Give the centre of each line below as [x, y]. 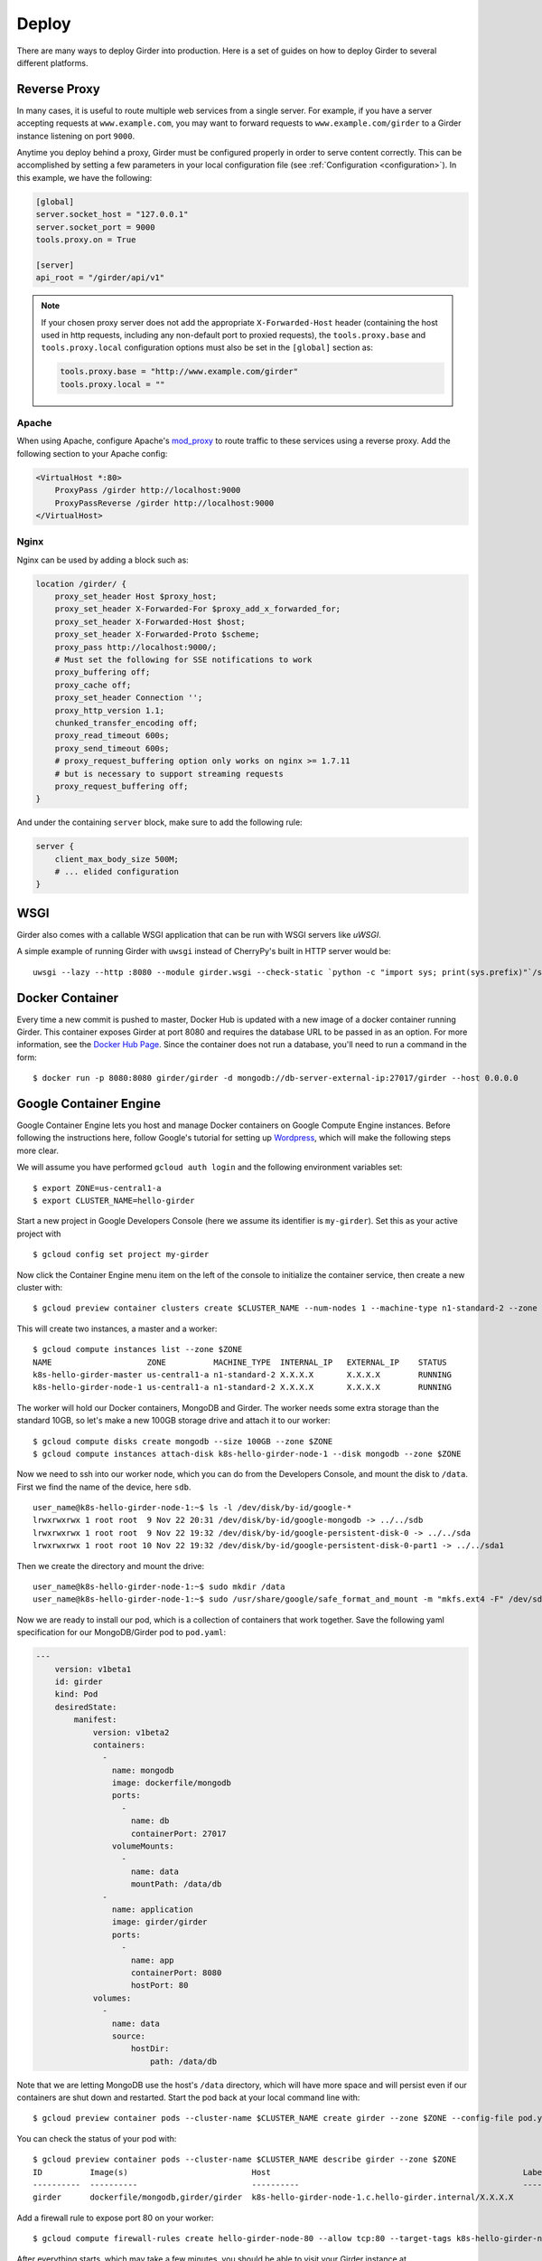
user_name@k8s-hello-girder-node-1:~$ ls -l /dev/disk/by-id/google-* [192, 1508]
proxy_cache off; [93, 685]
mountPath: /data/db [177, 1884]
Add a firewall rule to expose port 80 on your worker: [115, 2218]
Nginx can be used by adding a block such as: [103, 560]
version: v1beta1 [93, 1669]
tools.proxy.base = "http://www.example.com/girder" [179, 372]
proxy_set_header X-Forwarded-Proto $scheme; [157, 634]
